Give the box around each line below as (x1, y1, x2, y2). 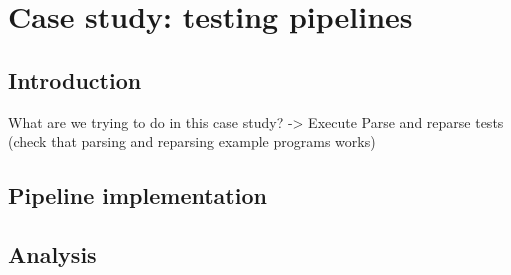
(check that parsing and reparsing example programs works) (8, 131, 376, 152)
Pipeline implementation (8, 180, 267, 211)
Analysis (8, 238, 97, 269)
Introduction (8, 64, 142, 95)
